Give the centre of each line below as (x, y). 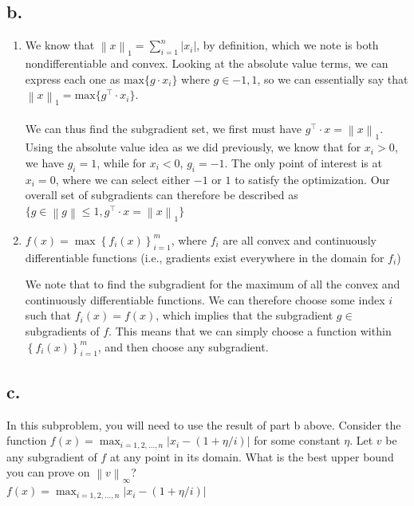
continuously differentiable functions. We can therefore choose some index (205, 299)
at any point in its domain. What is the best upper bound (252, 456)
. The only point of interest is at (303, 162)
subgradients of (62, 330)
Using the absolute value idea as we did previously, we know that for (193, 147)
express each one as (73, 78)
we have (44, 162)
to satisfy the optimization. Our (312, 179)
